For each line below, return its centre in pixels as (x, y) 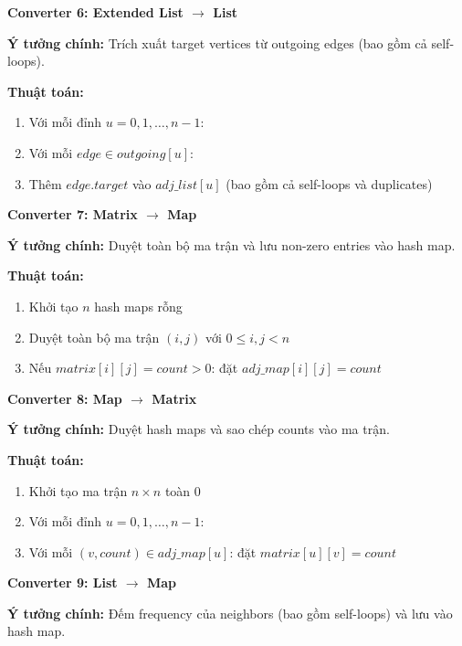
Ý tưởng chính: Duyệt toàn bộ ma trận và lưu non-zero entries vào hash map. (231, 244)
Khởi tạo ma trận (78, 490)
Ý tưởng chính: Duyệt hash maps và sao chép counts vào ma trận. (199, 429)
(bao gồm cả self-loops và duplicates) (329, 183)
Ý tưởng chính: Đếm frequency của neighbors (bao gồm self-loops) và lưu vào (230, 613)
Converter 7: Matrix (73, 214)
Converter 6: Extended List (95, 12)
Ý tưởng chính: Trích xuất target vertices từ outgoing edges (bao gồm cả (217, 42)
